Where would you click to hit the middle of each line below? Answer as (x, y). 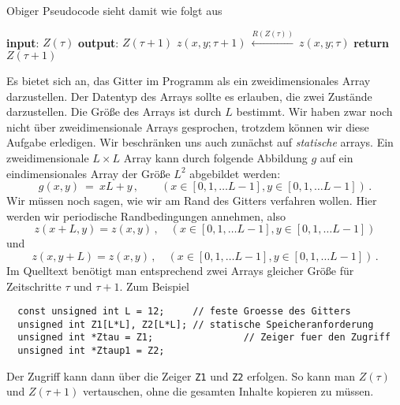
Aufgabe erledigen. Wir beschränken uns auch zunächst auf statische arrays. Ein (200, 142)
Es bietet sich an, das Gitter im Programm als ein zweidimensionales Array (189, 80)
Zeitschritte (34, 286)
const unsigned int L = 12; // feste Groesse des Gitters (184, 312)
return (372, 42)
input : (23, 42)
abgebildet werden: (235, 173)
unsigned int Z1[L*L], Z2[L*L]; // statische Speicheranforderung (196, 324)
